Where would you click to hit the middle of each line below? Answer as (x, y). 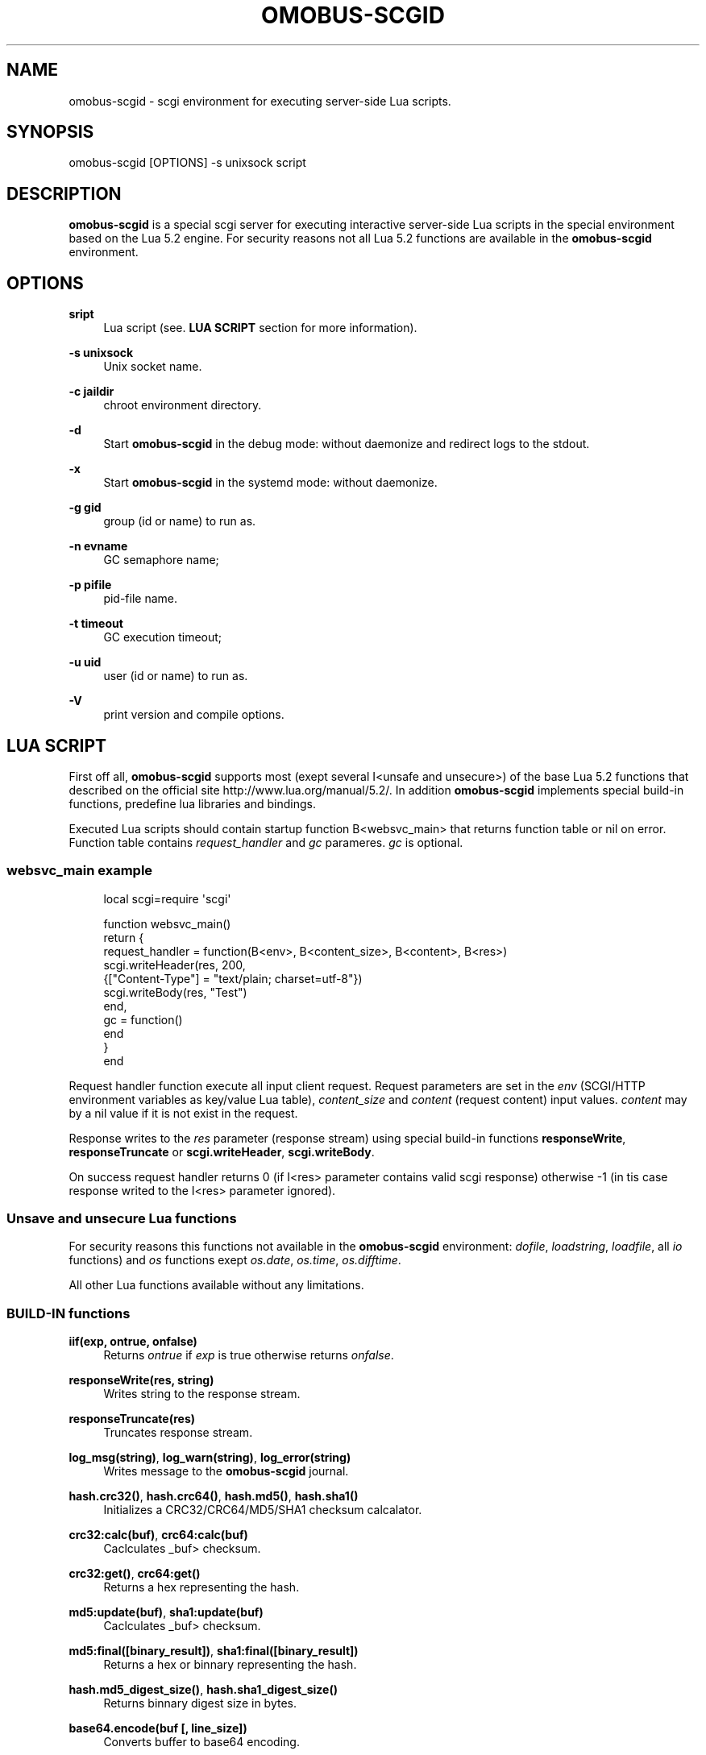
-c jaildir (91, 392)
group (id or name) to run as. (180, 521)
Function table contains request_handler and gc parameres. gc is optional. (266, 842)
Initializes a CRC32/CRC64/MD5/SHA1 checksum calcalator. (263, 1510)
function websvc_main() (167, 923)
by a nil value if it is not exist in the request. (183, 1113)
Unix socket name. (153, 367)
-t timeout (96, 624)
